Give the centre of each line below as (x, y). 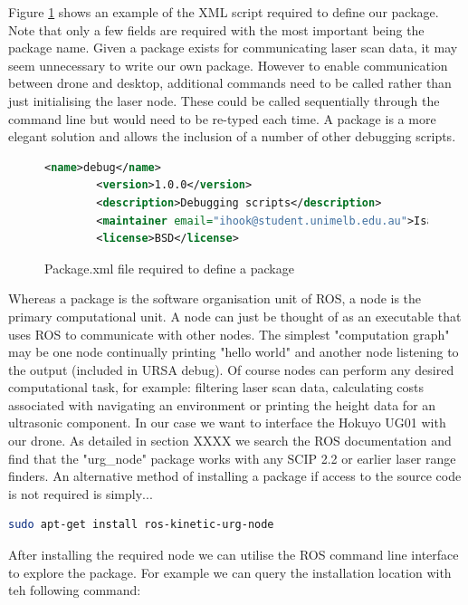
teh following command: (75, 590)
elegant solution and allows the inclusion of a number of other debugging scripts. (232, 136)
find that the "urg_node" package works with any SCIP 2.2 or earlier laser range (232, 458)
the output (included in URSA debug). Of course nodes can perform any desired (231, 369)
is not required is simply (76, 493)
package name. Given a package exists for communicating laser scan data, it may (233, 48)
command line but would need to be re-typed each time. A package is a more (222, 118)
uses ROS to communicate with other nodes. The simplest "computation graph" (229, 334)
